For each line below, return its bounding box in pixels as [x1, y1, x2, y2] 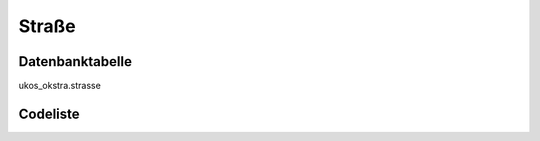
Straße [18, 15, 76, 37]
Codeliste [18, 105, 80, 122]
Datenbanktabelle [18, 53, 132, 70]
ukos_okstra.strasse [18, 80, 102, 92]
